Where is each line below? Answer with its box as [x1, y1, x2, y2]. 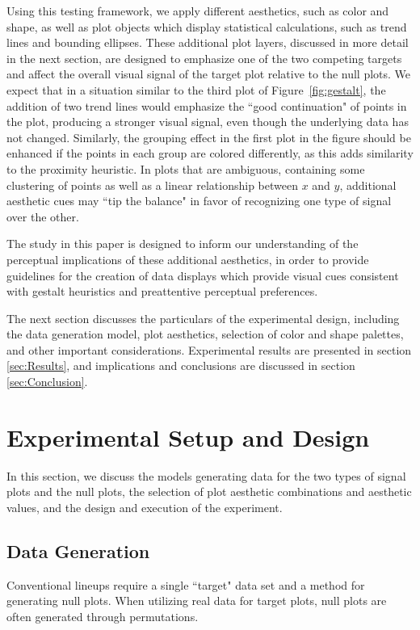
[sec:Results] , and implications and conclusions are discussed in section [6, 357, 355, 374]
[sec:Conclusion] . [6, 373, 88, 390]
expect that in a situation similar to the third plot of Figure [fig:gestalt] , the [6, 81, 386, 98]
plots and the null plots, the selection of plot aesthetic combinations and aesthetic [6, 483, 412, 500]
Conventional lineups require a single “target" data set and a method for [6, 576, 365, 593]
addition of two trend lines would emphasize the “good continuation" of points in [6, 97, 407, 114]
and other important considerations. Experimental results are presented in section [6, 341, 412, 358]
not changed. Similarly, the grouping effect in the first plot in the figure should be [6, 128, 411, 145]
